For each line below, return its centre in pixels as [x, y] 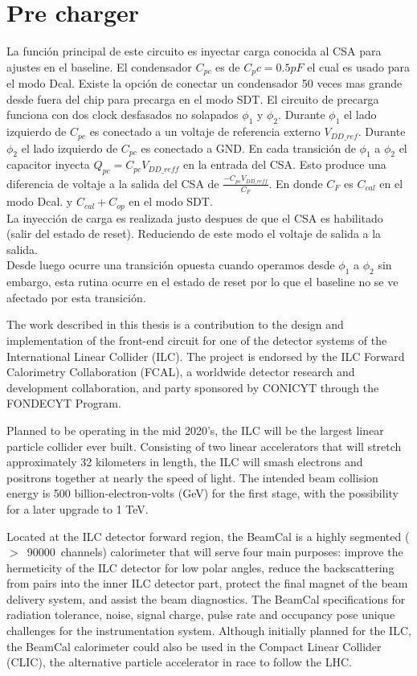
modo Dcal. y [40, 201]
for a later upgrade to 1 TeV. [78, 508]
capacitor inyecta [48, 164]
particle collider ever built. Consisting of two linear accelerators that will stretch [204, 446]
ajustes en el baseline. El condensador [99, 66]
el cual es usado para [358, 66]
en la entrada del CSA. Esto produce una [284, 164]
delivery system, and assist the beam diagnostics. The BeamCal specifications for [206, 598]
